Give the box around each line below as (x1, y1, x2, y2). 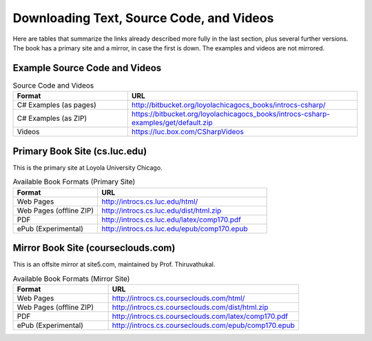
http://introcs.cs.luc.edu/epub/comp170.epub (101, 224, 248, 233)
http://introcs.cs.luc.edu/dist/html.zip (101, 206, 222, 215)
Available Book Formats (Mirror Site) (12, 273, 130, 283)
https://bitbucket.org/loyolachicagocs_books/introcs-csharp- (131, 109, 331, 119)
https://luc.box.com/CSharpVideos (131, 127, 244, 137)
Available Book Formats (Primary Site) (12, 177, 136, 186)
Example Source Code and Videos (12, 62, 162, 74)
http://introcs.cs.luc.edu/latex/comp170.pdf (101, 215, 241, 224)
